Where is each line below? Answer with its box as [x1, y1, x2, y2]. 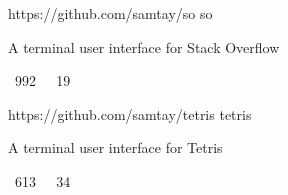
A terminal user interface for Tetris [8, 137, 223, 158]
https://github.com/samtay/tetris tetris [8, 103, 252, 124]
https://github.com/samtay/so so [8, 3, 213, 23]
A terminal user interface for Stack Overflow [8, 36, 280, 57]
